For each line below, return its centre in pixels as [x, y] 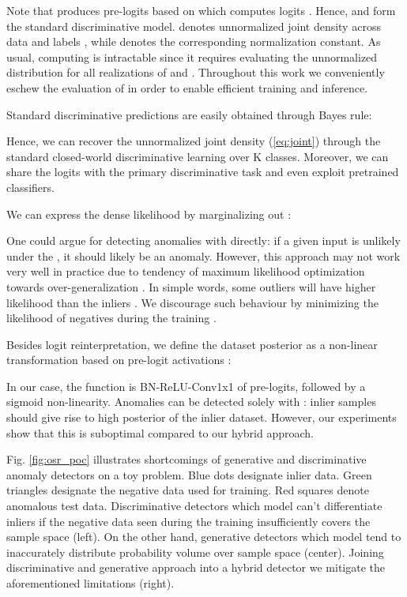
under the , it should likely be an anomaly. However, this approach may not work [203, 255]
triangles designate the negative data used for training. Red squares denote [188, 490]
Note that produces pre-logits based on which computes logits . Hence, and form [201, 10]
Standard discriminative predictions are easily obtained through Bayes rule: [189, 114]
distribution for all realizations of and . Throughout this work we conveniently [196, 72]
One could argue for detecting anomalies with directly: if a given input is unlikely [203, 240]
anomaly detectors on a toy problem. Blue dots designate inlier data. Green [189, 474]
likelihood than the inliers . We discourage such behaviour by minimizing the [192, 302]
